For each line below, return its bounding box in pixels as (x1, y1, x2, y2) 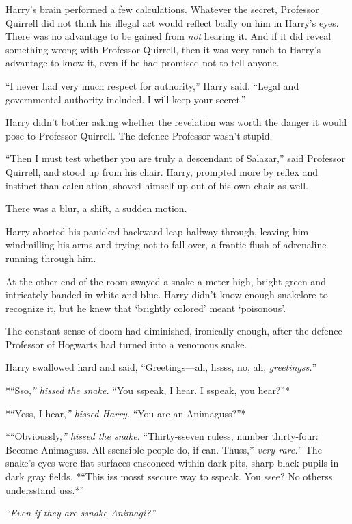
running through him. (5, 250, 96, 265)
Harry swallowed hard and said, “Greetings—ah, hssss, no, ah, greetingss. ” (5, 360, 317, 374)
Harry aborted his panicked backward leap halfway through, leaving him (5, 224, 309, 238)
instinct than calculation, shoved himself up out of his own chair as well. (5, 178, 308, 192)
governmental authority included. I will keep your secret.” (5, 92, 246, 106)
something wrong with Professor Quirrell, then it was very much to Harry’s (5, 42, 321, 56)
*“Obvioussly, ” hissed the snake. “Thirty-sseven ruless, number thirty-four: (5, 429, 319, 443)
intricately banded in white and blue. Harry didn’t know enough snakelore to (5, 287, 328, 302)
